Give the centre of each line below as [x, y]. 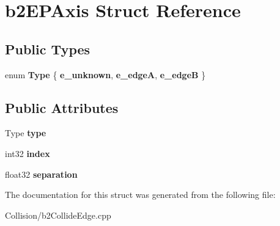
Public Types [48, 49]
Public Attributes [62, 107]
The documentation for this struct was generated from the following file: [140, 195]
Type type [26, 133]
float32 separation [41, 174]
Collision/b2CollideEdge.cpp [58, 215]
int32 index [28, 153]
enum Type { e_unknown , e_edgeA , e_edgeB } [105, 74]
